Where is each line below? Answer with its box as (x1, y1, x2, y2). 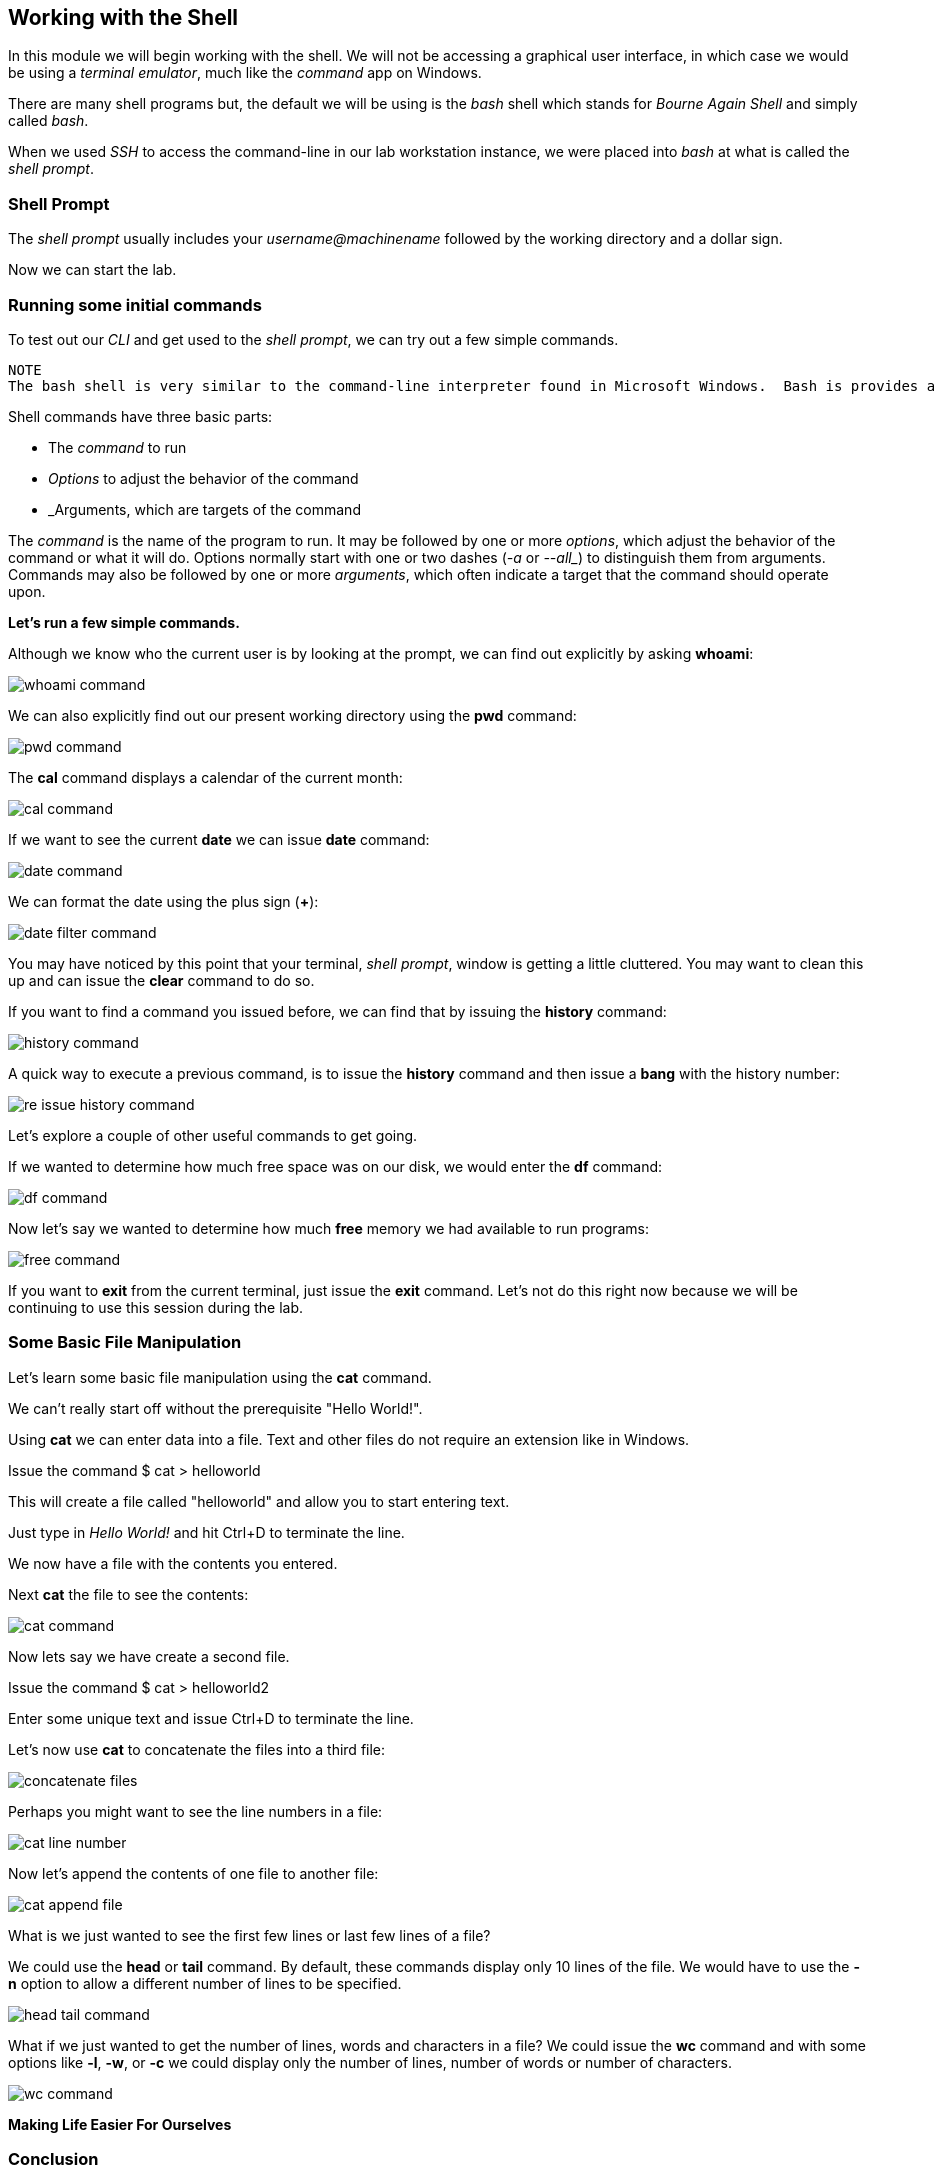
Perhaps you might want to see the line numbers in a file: (8, 1802, 383, 1820)
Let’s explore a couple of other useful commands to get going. (8, 1126, 418, 1144)
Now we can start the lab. (8, 261, 177, 279)
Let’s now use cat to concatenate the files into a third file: (8, 1740, 386, 1758)
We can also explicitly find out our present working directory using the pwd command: (8, 706, 577, 724)
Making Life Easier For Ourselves (8, 2115, 232, 2133)
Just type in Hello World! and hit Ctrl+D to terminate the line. (8, 1523, 405, 1541)
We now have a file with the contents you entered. (8, 1554, 338, 1572)
